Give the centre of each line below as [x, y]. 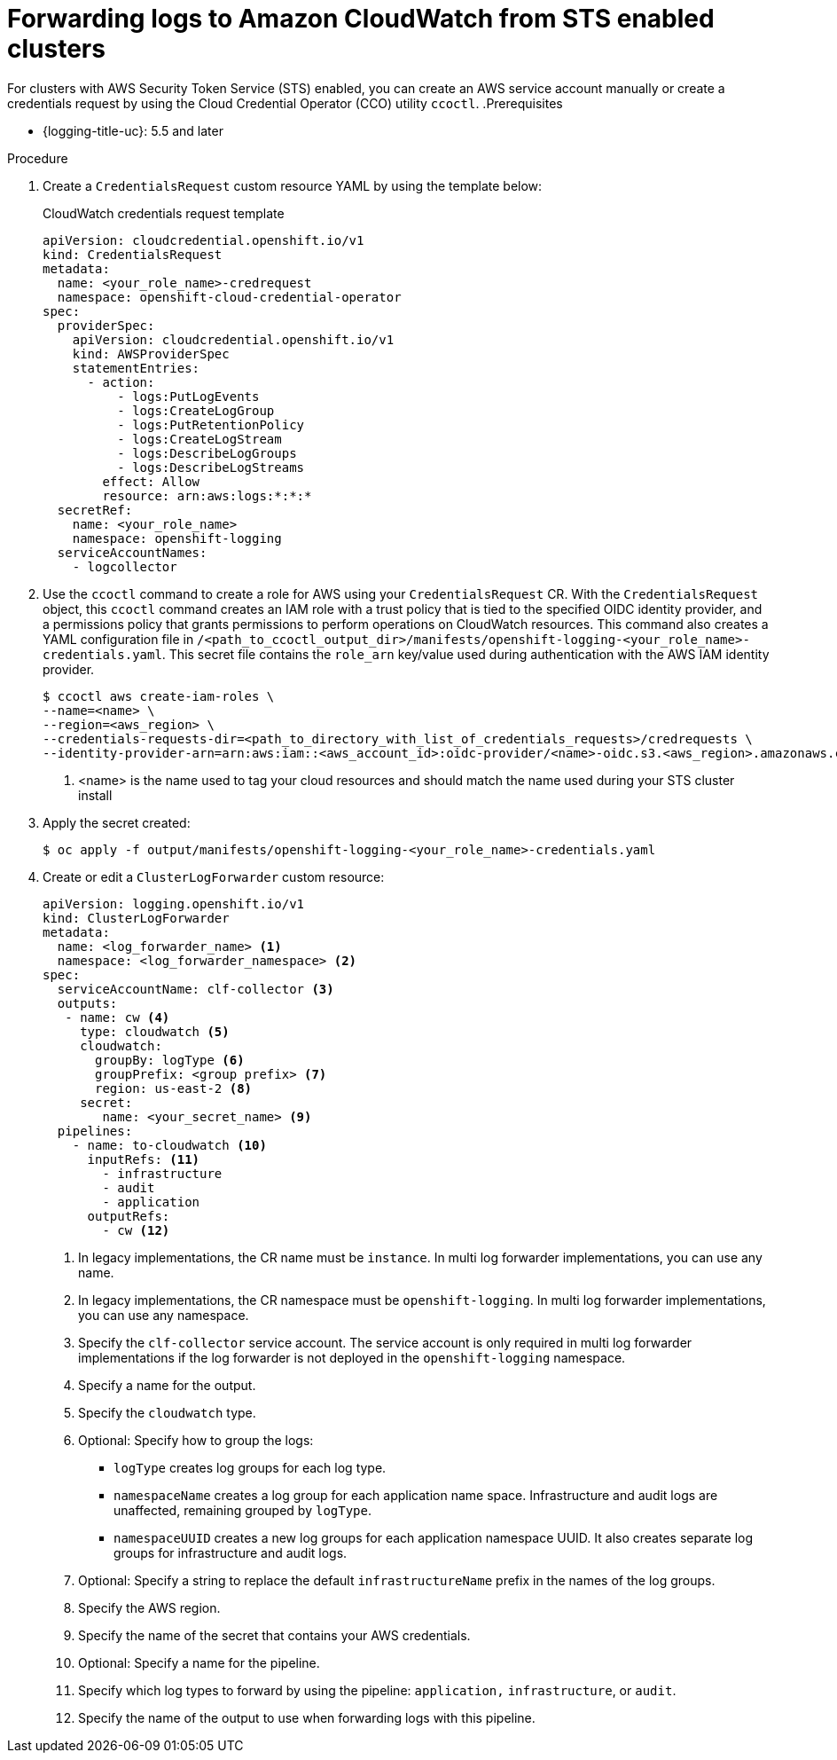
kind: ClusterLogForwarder [136, 918]
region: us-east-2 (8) [174, 1088]
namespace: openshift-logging [177, 538]
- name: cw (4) [117, 1017]
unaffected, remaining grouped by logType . [243, 1510]
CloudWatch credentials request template [164, 213]
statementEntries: [136, 368]
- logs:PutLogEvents [188, 396]
